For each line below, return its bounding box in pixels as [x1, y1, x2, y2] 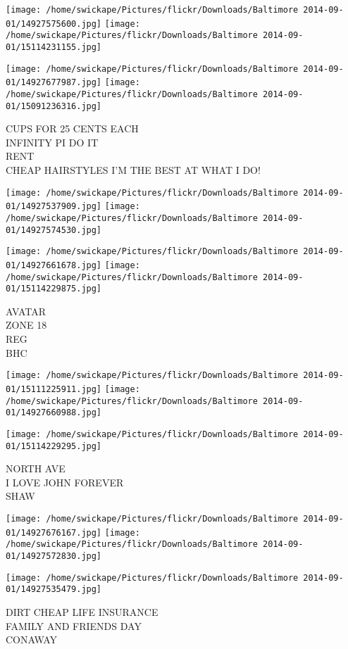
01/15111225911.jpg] [6, 384, 102, 394]
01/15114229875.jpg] [6, 284, 102, 294]
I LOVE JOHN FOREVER [6, 474, 124, 489]
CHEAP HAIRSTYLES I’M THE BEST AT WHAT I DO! [6, 163, 261, 177]
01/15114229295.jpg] [6, 441, 102, 451]
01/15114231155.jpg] [6, 42, 102, 52]
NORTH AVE [6, 461, 66, 476]
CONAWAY [6, 632, 58, 647]
